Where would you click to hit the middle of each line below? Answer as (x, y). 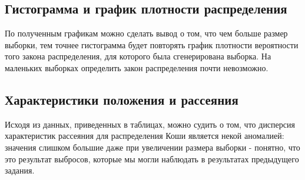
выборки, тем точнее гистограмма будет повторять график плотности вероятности (152, 44)
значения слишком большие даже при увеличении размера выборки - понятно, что (152, 147)
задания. (20, 170)
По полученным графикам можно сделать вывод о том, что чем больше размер (146, 33)
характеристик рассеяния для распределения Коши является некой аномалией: (145, 136)
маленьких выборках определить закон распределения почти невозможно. (137, 67)
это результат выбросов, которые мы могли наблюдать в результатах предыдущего (152, 159)
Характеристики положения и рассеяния (122, 99)
